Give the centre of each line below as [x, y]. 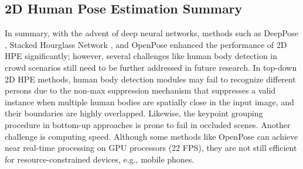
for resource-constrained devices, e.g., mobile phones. [100, 159]
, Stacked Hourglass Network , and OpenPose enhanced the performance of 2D [146, 44]
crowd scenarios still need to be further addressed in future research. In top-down [151, 67]
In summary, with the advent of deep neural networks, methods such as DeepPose [152, 33]
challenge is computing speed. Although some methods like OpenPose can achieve [151, 136]
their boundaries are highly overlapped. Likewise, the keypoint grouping [134, 113]
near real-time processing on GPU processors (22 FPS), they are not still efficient [151, 148]
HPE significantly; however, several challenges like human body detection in [141, 56]
